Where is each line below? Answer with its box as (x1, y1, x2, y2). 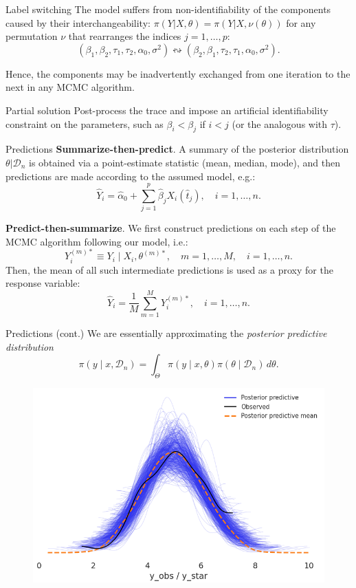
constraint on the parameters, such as (5, 116, 164, 131)
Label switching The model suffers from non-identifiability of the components (5, 2, 331, 16)
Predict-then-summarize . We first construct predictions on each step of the (5, 221, 336, 235)
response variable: (5, 276, 80, 290)
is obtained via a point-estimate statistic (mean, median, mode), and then (29, 155, 340, 169)
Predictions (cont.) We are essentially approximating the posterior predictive (5, 326, 327, 340)
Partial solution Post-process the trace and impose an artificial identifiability (5, 102, 329, 117)
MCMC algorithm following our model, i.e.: (5, 234, 188, 248)
